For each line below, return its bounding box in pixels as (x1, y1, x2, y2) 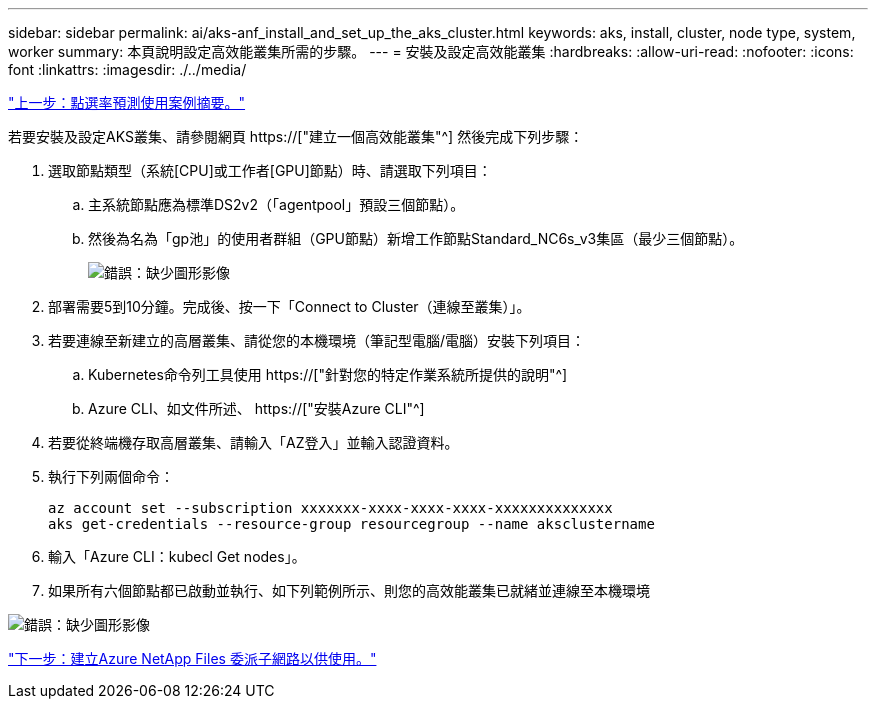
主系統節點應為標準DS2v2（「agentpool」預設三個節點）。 (88, 196, 465, 213)
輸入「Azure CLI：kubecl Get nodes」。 (48, 548, 306, 565)
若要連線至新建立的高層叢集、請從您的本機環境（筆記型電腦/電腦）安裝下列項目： (48, 332, 586, 349)
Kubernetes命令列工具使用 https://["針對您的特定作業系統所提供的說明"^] (88, 366, 568, 383)
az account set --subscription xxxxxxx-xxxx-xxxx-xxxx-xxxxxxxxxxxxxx (48, 500, 613, 516)
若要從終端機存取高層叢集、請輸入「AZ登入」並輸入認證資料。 (48, 434, 459, 451)
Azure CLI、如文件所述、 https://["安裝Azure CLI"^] (88, 400, 425, 417)
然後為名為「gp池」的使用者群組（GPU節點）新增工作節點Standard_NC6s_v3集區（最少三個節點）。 (88, 230, 744, 247)
